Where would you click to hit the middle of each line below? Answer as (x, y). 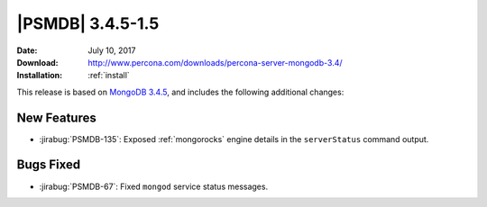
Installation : (40, 76)
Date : (27, 50)
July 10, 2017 (112, 50)
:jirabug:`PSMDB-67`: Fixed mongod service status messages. (154, 186)
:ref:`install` (109, 76)
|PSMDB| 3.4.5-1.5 (88, 23)
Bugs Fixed (49, 165)
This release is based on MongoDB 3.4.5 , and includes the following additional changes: (180, 92)
